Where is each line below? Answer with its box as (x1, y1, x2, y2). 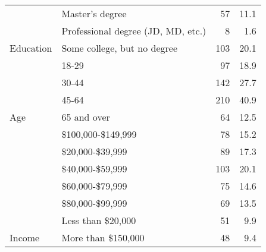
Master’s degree (61, 7, 127, 20)
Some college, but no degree (61, 41, 178, 55)
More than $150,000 (61, 231, 145, 244)
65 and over (61, 110, 110, 124)
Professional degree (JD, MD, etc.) (61, 24, 206, 37)
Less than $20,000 (61, 213, 136, 227)
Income (10, 231, 40, 244)
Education (10, 41, 52, 55)
